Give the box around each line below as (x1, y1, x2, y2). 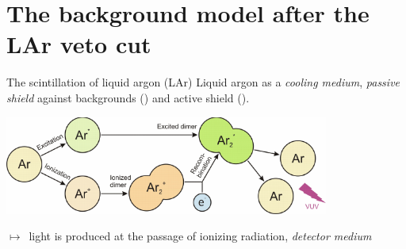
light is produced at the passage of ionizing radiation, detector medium (29, 228, 372, 244)
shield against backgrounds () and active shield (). (6, 89, 250, 105)
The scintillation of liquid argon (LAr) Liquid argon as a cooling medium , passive (6, 74, 400, 90)
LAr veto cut (6, 28, 151, 60)
